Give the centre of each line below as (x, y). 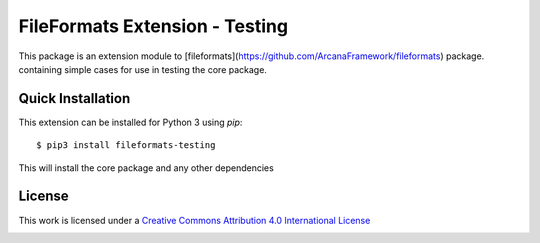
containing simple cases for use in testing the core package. (142, 69)
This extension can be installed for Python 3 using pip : (130, 122)
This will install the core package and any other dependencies (146, 167)
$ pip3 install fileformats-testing (126, 145)
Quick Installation (74, 98)
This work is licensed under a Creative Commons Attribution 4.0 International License (194, 220)
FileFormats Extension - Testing (153, 26)
